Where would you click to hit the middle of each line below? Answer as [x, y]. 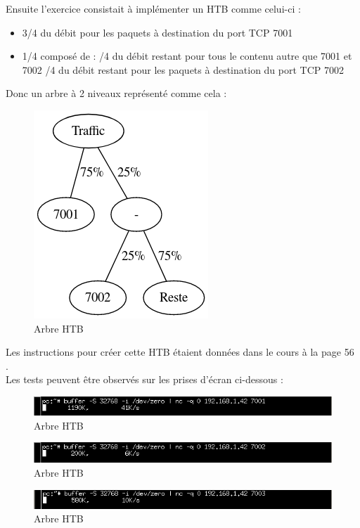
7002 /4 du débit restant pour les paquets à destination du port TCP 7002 [183, 69]
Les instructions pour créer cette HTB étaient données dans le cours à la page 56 [180, 352]
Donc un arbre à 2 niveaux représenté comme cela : [116, 93]
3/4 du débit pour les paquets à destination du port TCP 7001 [157, 32]
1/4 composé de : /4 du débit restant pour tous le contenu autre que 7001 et [187, 56]
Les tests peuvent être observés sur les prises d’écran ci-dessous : [144, 379]
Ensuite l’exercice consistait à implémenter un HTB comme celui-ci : [153, 8]
